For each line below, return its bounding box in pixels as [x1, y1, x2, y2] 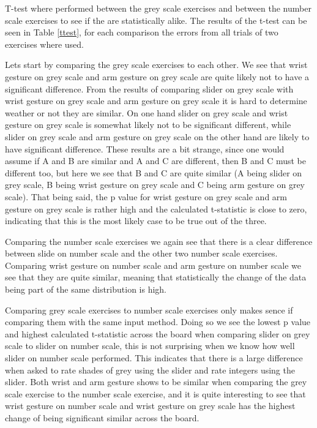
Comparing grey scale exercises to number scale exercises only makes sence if [5, 303, 293, 316]
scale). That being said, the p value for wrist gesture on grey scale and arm [5, 190, 287, 203]
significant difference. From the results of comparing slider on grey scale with [5, 82, 294, 95]
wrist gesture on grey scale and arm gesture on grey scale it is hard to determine [5, 94, 307, 107]
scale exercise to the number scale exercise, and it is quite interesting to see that [5, 387, 306, 400]
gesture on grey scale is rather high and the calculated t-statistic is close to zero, [5, 202, 307, 215]
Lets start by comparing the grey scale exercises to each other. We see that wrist [5, 58, 308, 71]
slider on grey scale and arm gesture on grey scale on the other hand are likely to [5, 130, 310, 143]
